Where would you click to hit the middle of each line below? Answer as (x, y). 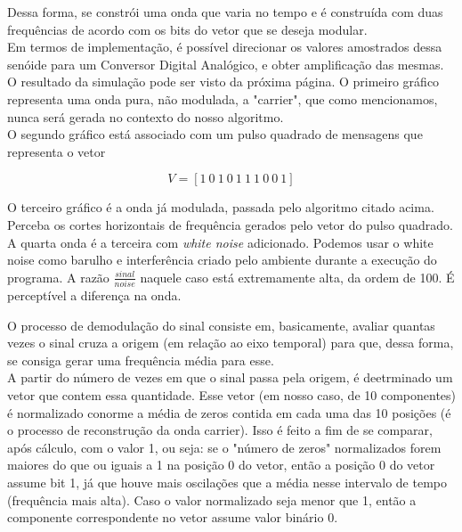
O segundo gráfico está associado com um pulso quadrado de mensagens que (215, 134)
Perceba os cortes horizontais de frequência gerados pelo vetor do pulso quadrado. (230, 224)
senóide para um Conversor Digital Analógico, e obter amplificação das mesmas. (226, 64)
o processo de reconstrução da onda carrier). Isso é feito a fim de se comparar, (220, 430)
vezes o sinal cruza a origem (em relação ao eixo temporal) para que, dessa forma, (231, 343)
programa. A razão (58, 277)
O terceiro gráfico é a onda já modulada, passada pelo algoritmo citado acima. (221, 207)
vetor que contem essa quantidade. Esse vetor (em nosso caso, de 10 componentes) (232, 395)
